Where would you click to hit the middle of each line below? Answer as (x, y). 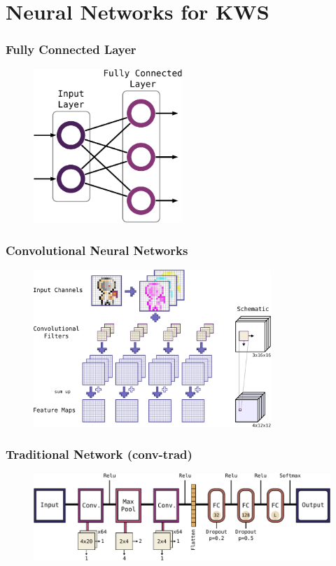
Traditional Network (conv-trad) (99, 454)
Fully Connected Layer (71, 49)
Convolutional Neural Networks (97, 250)
